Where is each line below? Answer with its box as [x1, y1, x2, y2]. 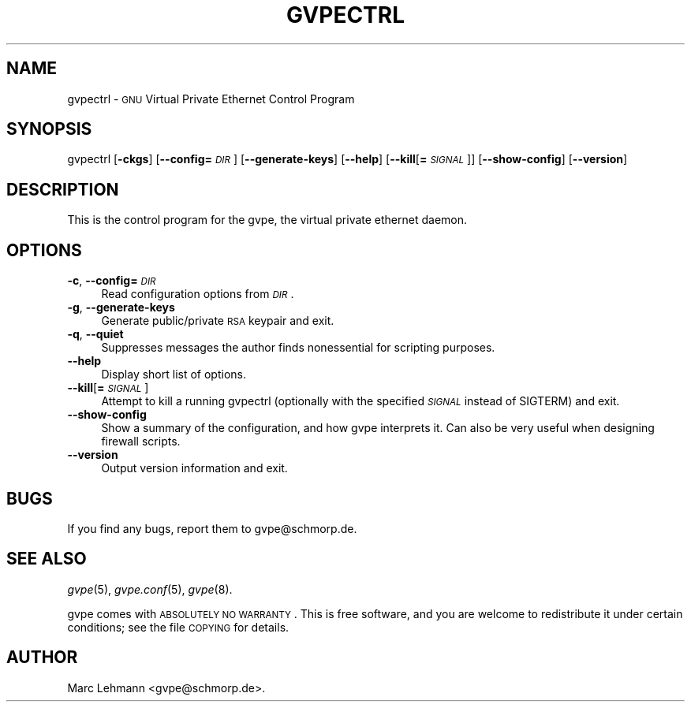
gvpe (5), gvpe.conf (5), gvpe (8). [67, 582, 233, 596]
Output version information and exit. [101, 461, 288, 475]
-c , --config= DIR [67, 274, 156, 288]
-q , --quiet [67, 327, 124, 341]
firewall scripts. [101, 434, 181, 449]
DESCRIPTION [6, 179, 119, 199]
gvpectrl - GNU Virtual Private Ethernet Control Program [67, 91, 355, 106]
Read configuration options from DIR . [101, 287, 294, 301]
